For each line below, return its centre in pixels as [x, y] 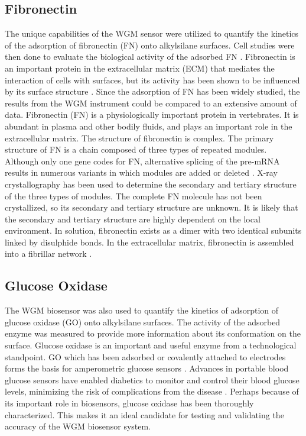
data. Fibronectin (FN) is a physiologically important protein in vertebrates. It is [152, 114]
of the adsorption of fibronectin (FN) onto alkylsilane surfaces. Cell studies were [150, 45]
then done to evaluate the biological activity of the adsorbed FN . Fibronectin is [150, 56]
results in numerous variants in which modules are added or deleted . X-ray [141, 172]
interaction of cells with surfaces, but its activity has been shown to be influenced [152, 80]
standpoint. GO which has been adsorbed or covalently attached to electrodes [145, 356]
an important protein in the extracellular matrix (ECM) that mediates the [140, 68]
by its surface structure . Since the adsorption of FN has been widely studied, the [152, 91]
